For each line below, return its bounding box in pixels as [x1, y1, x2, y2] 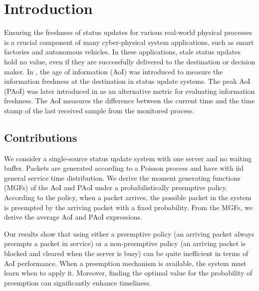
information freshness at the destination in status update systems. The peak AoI [4, 76, 251, 86]
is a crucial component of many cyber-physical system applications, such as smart [4, 36, 254, 47]
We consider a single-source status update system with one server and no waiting [4, 153, 252, 163]
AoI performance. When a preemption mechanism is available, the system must [4, 258, 247, 268]
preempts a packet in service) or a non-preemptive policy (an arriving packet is [4, 238, 246, 249]
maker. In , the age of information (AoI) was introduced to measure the [4, 66, 223, 76]
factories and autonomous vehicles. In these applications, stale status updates [4, 46, 241, 57]
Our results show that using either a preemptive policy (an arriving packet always [4, 228, 255, 239]
